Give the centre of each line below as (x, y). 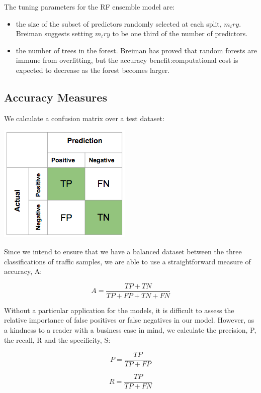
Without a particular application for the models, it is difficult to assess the (119, 310)
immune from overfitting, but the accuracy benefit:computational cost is (127, 60)
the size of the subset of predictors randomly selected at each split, (119, 23)
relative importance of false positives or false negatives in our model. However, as (129, 320)
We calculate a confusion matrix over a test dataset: (84, 118)
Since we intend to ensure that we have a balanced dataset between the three (123, 251)
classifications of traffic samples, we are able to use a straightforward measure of (127, 261)
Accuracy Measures (56, 97)
